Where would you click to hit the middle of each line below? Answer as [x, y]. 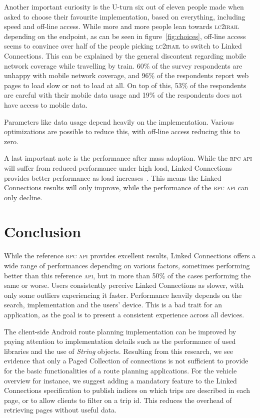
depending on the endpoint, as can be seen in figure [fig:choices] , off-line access [125, 36]
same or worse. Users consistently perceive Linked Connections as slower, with [124, 285]
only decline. [23, 197]
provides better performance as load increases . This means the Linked [113, 177]
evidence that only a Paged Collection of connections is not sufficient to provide [126, 361]
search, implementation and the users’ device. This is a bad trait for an [113, 305]
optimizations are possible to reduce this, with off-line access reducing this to [122, 131]
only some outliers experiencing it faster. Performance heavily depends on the [123, 295]
